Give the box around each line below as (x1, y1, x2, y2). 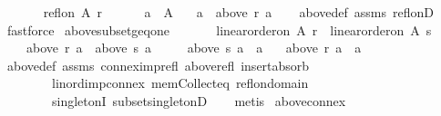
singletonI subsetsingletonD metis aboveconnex (51, 91, 346, 110)
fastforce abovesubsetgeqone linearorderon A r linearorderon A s (6, 20, 432, 39)
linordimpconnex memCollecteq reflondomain (51, 73, 309, 92)
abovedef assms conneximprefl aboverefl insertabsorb (6, 55, 310, 74)
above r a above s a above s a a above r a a (26, 38, 362, 57)
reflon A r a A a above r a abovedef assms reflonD (43, 3, 435, 21)
